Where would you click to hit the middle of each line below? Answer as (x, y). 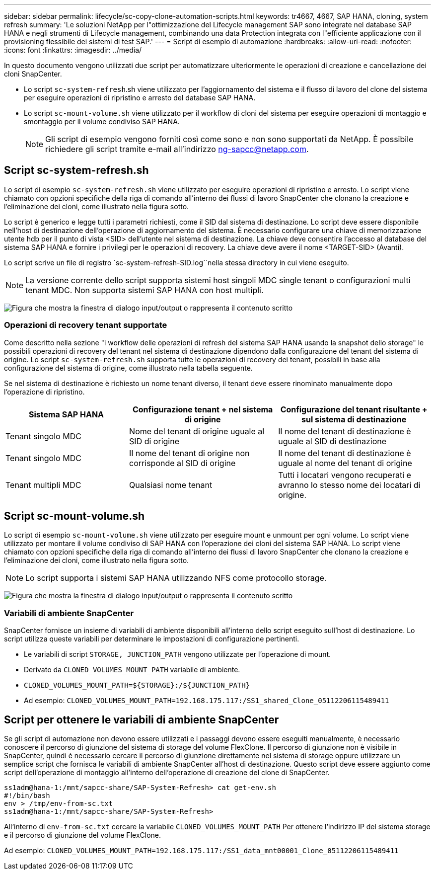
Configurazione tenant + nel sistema (203, 409)
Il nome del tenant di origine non (189, 453)
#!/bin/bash (27, 796)
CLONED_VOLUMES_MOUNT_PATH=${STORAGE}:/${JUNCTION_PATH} (137, 685)
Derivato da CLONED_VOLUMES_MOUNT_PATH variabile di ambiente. (132, 670)
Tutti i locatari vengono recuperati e (345, 475)
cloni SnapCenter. (33, 74)
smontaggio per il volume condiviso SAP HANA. (102, 121)
